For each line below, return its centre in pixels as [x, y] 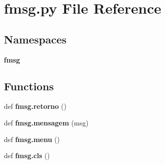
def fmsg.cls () [27, 155]
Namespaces [35, 39]
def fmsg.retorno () [35, 106]
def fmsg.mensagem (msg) [46, 122]
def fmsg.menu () [32, 139]
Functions [29, 86]
